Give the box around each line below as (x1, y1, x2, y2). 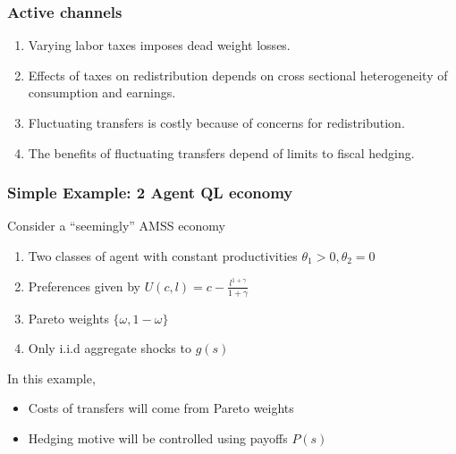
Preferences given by (28, 276, 140, 295)
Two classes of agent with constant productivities (28, 247, 298, 265)
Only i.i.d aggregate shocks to (28, 339, 191, 357)
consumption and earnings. (28, 83, 176, 102)
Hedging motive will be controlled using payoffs (28, 428, 288, 447)
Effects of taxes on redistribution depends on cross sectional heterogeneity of (28, 65, 448, 84)
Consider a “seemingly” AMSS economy (7, 216, 226, 235)
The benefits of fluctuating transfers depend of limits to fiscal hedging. (28, 143, 415, 162)
